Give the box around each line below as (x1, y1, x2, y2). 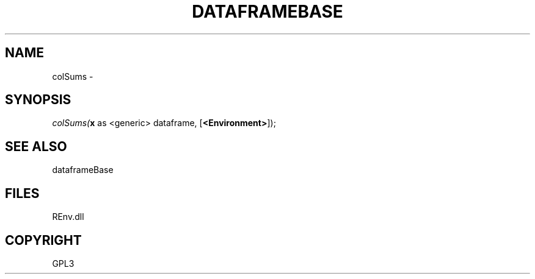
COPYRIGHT (5, 232, 82, 248)
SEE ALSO (5, 138, 67, 154)
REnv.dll (52, 211, 84, 222)
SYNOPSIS (5, 92, 71, 108)
